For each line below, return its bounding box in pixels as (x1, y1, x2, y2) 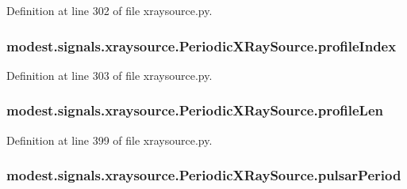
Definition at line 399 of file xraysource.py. (6, 131, 213, 148)
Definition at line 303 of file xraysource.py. (6, 66, 213, 83)
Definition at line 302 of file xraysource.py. (6, 2, 213, 18)
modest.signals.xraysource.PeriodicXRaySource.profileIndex (6, 36, 397, 55)
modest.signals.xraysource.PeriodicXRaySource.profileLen (6, 100, 383, 120)
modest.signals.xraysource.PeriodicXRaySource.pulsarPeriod (6, 165, 401, 185)
